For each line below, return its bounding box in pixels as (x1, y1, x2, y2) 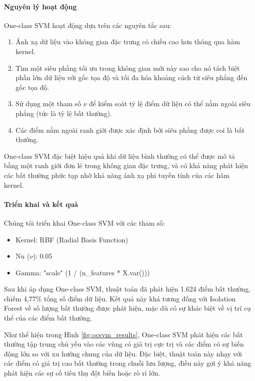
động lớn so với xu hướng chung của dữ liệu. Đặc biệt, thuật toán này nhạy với (4, 348, 242, 358)
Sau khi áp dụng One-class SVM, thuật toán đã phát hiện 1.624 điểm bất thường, (4, 284, 251, 294)
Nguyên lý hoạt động (4, 1, 77, 11)
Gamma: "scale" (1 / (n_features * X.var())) (15, 267, 150, 277)
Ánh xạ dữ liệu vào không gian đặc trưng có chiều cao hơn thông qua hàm (15, 36, 240, 47)
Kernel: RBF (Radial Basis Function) (15, 234, 128, 244)
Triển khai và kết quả (4, 199, 78, 209)
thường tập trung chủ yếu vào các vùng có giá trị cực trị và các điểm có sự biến (4, 339, 244, 349)
